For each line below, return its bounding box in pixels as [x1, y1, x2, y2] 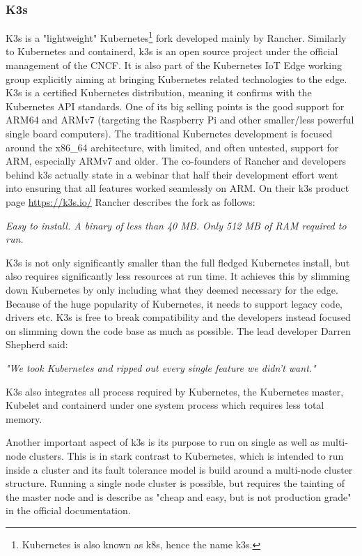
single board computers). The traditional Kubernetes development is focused [6, 126, 333, 141]
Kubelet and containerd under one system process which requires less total [6, 398, 324, 412]
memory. [6, 411, 42, 426]
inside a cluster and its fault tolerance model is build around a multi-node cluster [6, 462, 353, 476]
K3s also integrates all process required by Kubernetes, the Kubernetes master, [6, 384, 344, 398]
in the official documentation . [6, 503, 131, 518]
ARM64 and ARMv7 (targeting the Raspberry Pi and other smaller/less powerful [6, 112, 354, 127]
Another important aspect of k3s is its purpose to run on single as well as [6, 435, 320, 449]
